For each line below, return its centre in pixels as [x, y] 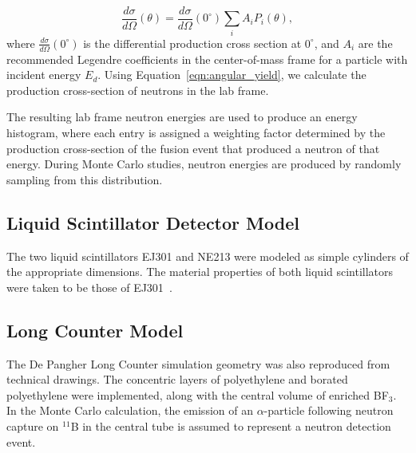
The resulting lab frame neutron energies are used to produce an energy [182, 117]
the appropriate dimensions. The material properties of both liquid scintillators [200, 272]
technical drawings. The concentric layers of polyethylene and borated [177, 379]
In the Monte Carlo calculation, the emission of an [130, 410]
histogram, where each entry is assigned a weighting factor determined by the [196, 132]
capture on [33, 425]
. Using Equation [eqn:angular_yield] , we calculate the [232, 75]
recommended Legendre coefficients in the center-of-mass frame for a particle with [207, 59]
